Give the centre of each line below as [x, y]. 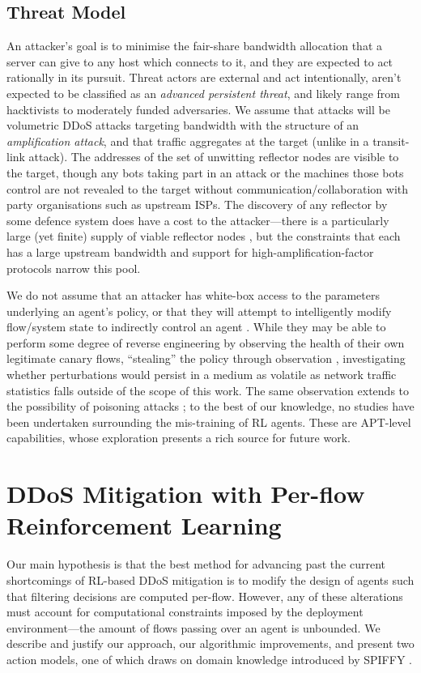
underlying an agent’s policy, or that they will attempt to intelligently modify [199, 311]
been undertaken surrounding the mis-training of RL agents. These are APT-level [209, 422]
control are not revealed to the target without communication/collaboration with [208, 188]
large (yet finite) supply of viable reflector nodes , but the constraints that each [204, 236]
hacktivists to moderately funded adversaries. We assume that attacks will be [198, 109]
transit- [391, 141]
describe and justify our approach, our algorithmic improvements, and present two [210, 643]
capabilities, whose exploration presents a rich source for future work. [179, 438]
